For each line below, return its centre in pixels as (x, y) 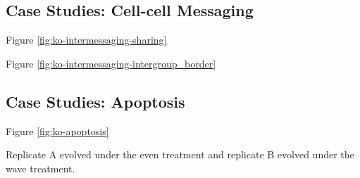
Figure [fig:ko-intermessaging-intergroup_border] (111, 63)
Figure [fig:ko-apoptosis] (57, 131)
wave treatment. (41, 168)
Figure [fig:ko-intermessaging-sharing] (86, 40)
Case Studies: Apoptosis (95, 101)
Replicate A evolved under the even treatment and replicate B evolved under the (180, 154)
